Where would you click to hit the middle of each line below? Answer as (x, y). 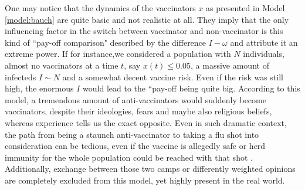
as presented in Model (245, 8)
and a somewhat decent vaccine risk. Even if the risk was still (173, 77)
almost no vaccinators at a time (62, 65)
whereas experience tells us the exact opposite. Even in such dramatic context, (146, 122)
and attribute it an (264, 42)
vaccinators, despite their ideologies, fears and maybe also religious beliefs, (138, 111)
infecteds (21, 77)
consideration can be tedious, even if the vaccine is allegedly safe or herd (135, 146)
